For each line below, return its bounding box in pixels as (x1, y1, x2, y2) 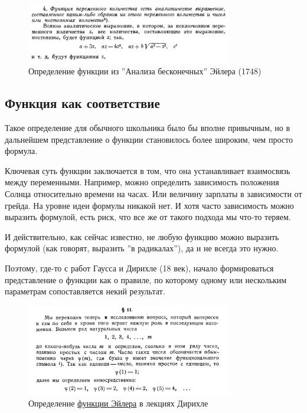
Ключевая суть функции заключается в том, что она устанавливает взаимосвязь (5, 164, 290, 176)
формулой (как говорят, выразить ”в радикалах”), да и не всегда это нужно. (5, 242, 279, 254)
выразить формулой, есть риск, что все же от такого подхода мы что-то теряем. (5, 211, 291, 223)
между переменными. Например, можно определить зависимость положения (5, 176, 279, 188)
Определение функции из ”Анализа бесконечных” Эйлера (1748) (28, 65, 262, 77)
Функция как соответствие (5, 94, 160, 112)
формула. (5, 145, 38, 157)
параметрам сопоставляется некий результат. (5, 285, 165, 297)
